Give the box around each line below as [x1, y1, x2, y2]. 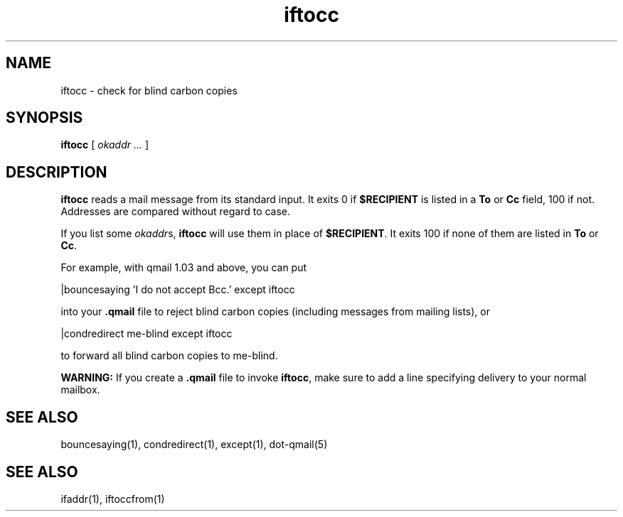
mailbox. [60, 383, 100, 396]
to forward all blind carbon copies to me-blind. [60, 349, 278, 362]
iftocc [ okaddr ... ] [60, 138, 149, 151]
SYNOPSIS [6, 109, 83, 127]
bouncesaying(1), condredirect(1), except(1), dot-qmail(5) [60, 438, 328, 451]
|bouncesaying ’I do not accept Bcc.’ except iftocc [60, 283, 295, 296]
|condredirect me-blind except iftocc [60, 327, 233, 340]
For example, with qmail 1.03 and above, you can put [60, 261, 307, 274]
